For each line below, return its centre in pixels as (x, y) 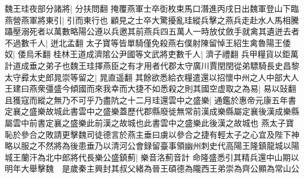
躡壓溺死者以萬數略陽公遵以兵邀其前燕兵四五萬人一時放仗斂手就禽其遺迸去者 (152, 31)
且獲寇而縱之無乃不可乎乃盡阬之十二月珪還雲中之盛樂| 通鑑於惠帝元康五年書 (151, 100)
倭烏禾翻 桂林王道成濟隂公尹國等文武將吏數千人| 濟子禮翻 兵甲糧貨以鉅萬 (158, 54)
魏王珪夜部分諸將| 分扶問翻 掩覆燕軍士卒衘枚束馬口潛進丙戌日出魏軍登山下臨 (152, 8)
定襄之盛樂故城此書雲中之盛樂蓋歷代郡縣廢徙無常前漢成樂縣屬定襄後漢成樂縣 (152, 111)
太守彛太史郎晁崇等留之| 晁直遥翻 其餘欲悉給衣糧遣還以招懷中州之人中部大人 (152, 77)
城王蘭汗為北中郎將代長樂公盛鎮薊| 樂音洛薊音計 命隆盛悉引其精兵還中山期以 (152, 157)
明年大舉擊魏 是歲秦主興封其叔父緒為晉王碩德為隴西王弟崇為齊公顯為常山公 (152, 168)
